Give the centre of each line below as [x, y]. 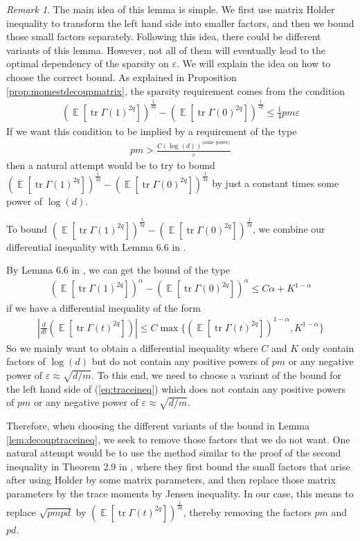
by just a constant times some [276, 183]
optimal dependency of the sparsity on [88, 63]
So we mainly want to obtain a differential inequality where [132, 347]
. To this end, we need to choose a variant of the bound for [217, 374]
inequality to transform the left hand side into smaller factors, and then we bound [180, 23]
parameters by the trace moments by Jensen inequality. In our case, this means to [180, 493]
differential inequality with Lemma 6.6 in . [96, 246]
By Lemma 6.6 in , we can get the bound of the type [118, 270]
